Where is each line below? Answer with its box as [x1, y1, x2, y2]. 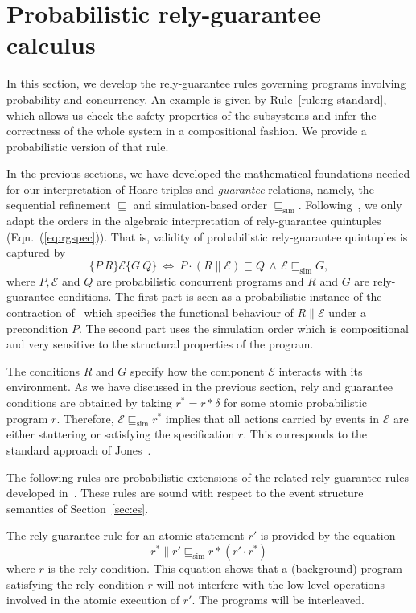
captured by [6, 244, 66, 261]
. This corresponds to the [243, 426, 368, 442]
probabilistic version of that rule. [6, 138, 169, 154]
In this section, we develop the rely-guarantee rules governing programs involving [6, 75, 406, 92]
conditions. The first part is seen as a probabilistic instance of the [58, 288, 382, 305]
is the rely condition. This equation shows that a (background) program [47, 559, 402, 576]
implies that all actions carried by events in [165, 409, 379, 426]
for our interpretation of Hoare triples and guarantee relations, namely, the [6, 180, 374, 197]
